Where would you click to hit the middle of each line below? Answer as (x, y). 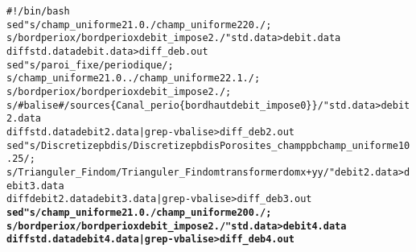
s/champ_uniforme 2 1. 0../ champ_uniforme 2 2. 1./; (134, 78)
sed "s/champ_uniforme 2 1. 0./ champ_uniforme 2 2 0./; (139, 25)
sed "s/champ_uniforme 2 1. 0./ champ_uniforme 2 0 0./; (139, 212)
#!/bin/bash (38, 11)
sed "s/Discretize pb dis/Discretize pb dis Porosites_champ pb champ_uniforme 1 (206, 145)
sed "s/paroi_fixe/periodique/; (90, 65)
